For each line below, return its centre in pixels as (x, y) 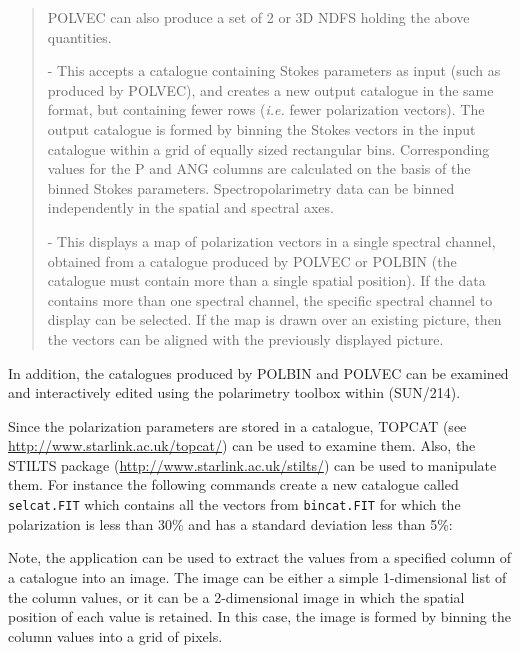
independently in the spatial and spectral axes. (190, 207)
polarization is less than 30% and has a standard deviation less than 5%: (230, 523)
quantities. (79, 36)
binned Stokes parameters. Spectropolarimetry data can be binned (251, 187)
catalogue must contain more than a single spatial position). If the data (266, 280)
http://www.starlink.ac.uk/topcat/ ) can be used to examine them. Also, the (242, 445)
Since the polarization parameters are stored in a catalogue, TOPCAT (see (237, 425)
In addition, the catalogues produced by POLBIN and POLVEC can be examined (258, 372)
